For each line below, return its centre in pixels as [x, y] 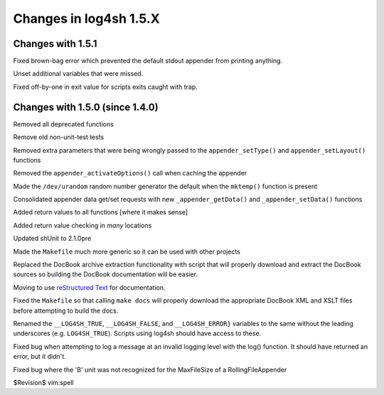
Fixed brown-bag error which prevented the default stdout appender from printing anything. [148, 61]
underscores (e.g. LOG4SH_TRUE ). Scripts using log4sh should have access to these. [137, 333]
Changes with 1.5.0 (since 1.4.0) [86, 107]
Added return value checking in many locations [82, 225]
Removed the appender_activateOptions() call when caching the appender [130, 173]
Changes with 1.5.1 [55, 44]
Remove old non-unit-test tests [59, 137]
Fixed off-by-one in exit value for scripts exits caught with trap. [106, 87]
